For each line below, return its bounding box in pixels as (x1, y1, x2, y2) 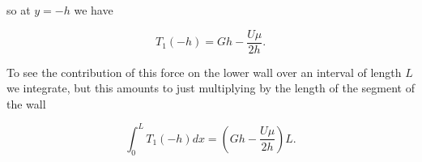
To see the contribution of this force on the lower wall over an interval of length (6, 63, 402, 80)
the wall (6, 95, 46, 112)
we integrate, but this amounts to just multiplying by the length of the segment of (6, 79, 415, 96)
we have (74, 2, 113, 18)
